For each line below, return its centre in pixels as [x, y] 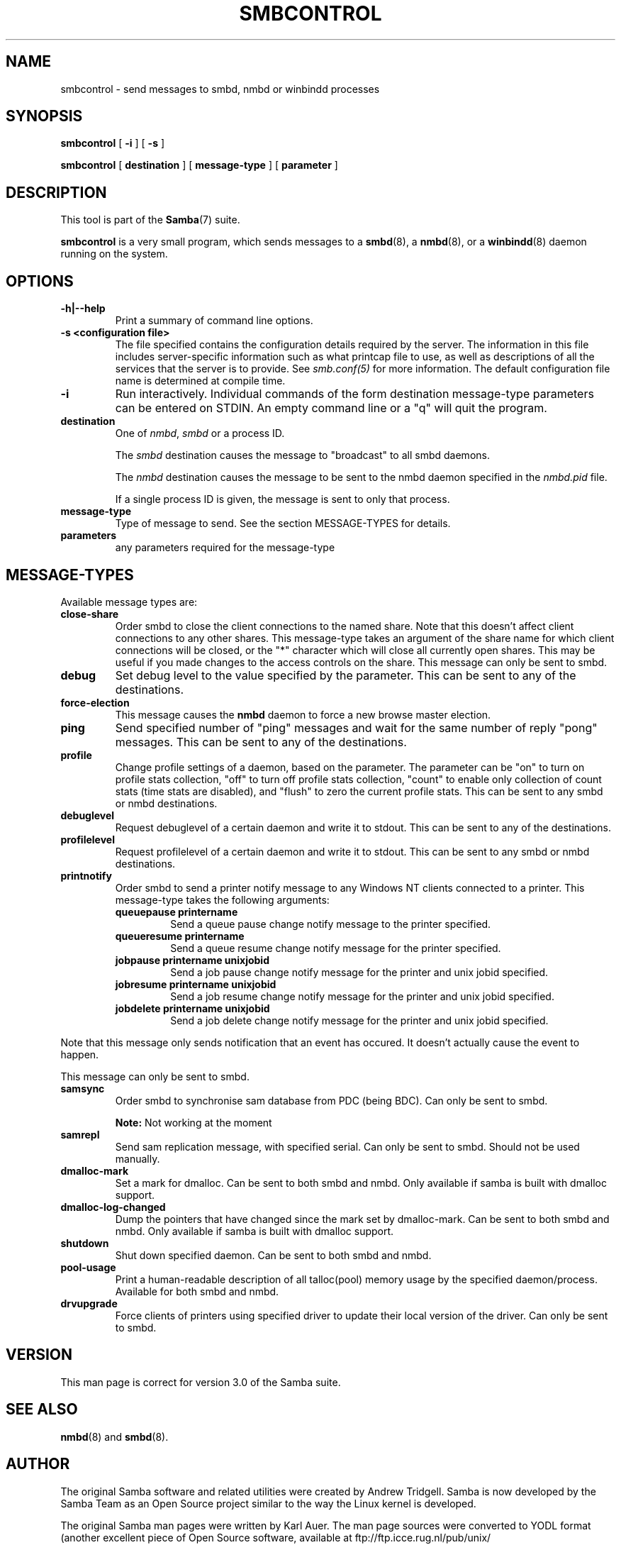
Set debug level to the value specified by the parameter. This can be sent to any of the [346, 675]
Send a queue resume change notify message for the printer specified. [336, 948]
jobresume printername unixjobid [196, 984]
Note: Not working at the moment [194, 1122]
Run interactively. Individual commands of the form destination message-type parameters [354, 394]
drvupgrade [89, 1303]
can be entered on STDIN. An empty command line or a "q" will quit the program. [331, 408]
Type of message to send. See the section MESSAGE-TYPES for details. [283, 524]
